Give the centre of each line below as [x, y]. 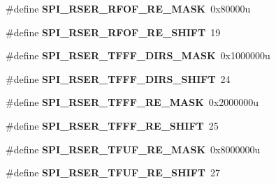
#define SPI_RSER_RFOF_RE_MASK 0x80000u [128, 8]
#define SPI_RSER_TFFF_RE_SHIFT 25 [112, 125]
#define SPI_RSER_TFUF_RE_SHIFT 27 [113, 172]
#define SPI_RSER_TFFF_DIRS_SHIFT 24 [118, 78]
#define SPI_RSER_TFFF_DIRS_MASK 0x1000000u [138, 55]
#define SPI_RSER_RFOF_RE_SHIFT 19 [113, 32]
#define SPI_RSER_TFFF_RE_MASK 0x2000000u [132, 102]
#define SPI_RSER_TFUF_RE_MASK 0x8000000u [133, 149]
